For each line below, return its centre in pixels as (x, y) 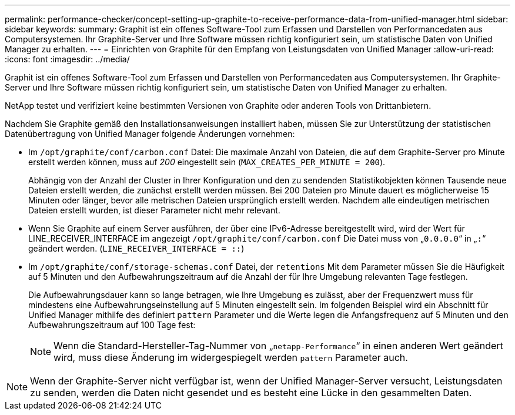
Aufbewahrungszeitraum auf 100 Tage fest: (112, 325)
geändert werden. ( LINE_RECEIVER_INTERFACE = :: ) (136, 248)
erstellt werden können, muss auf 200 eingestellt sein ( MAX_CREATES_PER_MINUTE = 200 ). (207, 162)
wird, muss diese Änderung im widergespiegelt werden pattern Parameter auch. (231, 357)
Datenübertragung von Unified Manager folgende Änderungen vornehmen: (150, 134)
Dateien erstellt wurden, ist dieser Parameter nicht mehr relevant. (154, 210)
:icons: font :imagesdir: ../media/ (67, 59)
